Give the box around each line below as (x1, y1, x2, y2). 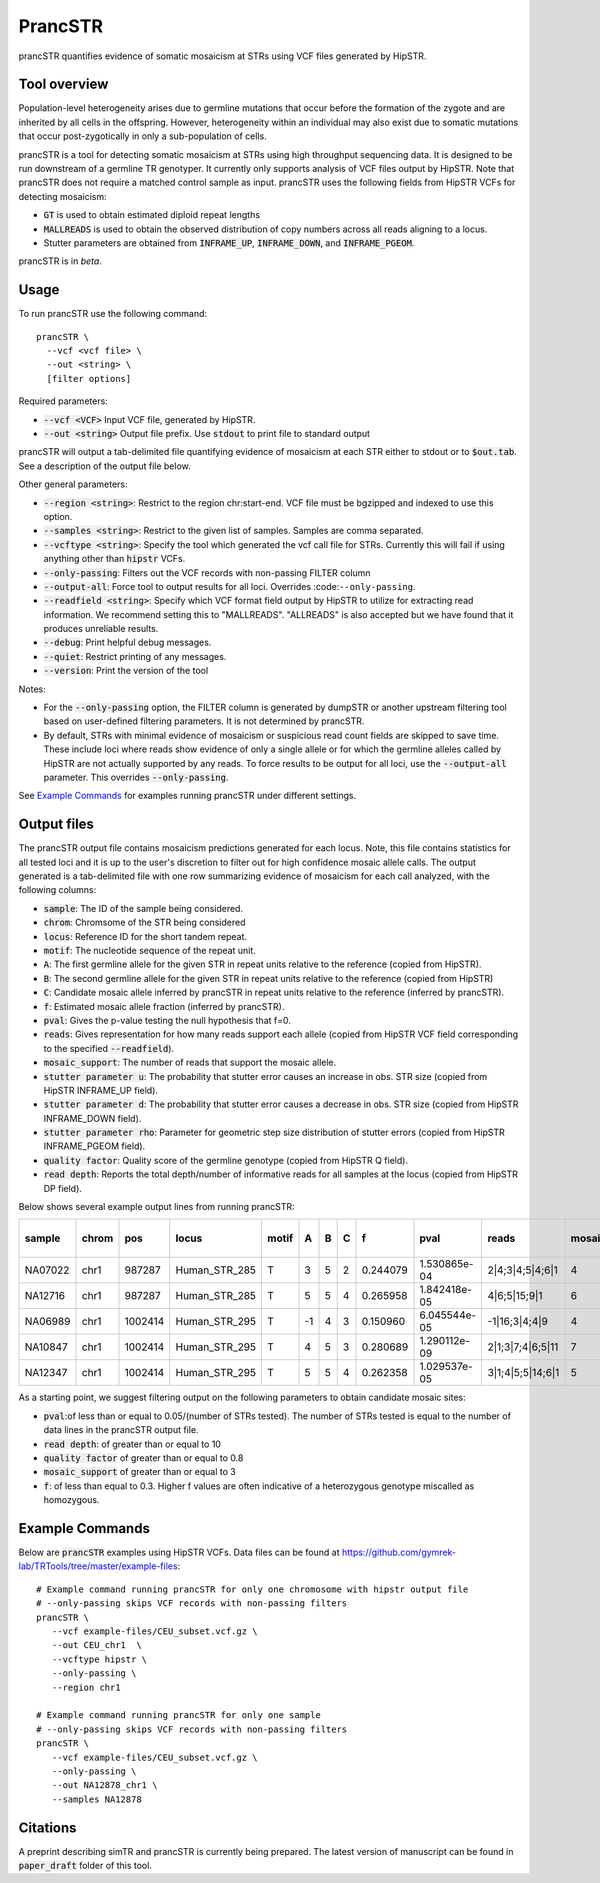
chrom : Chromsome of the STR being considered (43, 916, 246, 929)
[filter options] (46, 373, 132, 384)
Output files (18, 816, 95, 833)
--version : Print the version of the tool (43, 665, 209, 677)
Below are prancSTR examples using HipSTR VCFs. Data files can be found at (18, 1546, 340, 1559)
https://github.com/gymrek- (341, 1546, 457, 1559)
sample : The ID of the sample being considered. (43, 902, 244, 914)
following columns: (18, 884, 97, 896)
